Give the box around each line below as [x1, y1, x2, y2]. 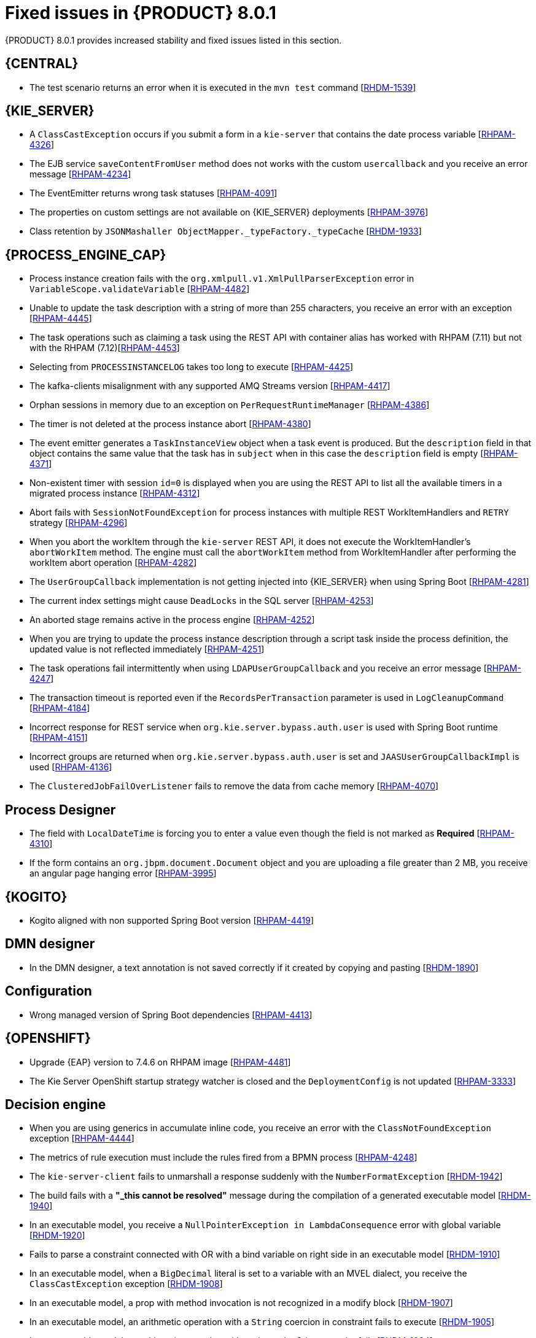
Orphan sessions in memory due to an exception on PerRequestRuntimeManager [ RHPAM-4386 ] [29, 400, 430, 411]
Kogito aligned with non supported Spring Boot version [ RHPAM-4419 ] [29, 915, 314, 926]
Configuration [5, 983, 92, 999]
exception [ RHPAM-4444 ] [29, 1133, 134, 1144]
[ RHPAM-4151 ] [29, 732, 88, 743]
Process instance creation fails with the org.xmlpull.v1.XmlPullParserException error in [29, 273, 414, 284]
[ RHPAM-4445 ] [29, 313, 92, 324]
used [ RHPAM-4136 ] [29, 762, 112, 773]
